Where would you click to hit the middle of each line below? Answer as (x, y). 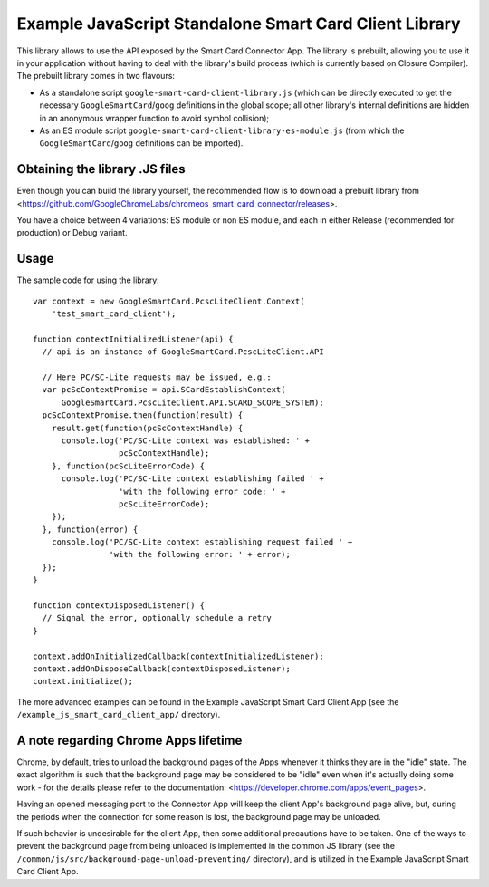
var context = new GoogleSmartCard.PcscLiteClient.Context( (169, 301)
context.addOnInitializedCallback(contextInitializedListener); (179, 656)
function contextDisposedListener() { (119, 606)
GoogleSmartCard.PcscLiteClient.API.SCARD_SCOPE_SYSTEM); (193, 402)
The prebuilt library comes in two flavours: (96, 76)
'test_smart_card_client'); (114, 314)
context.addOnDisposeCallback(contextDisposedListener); (162, 669)
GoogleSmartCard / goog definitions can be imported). (141, 143)
